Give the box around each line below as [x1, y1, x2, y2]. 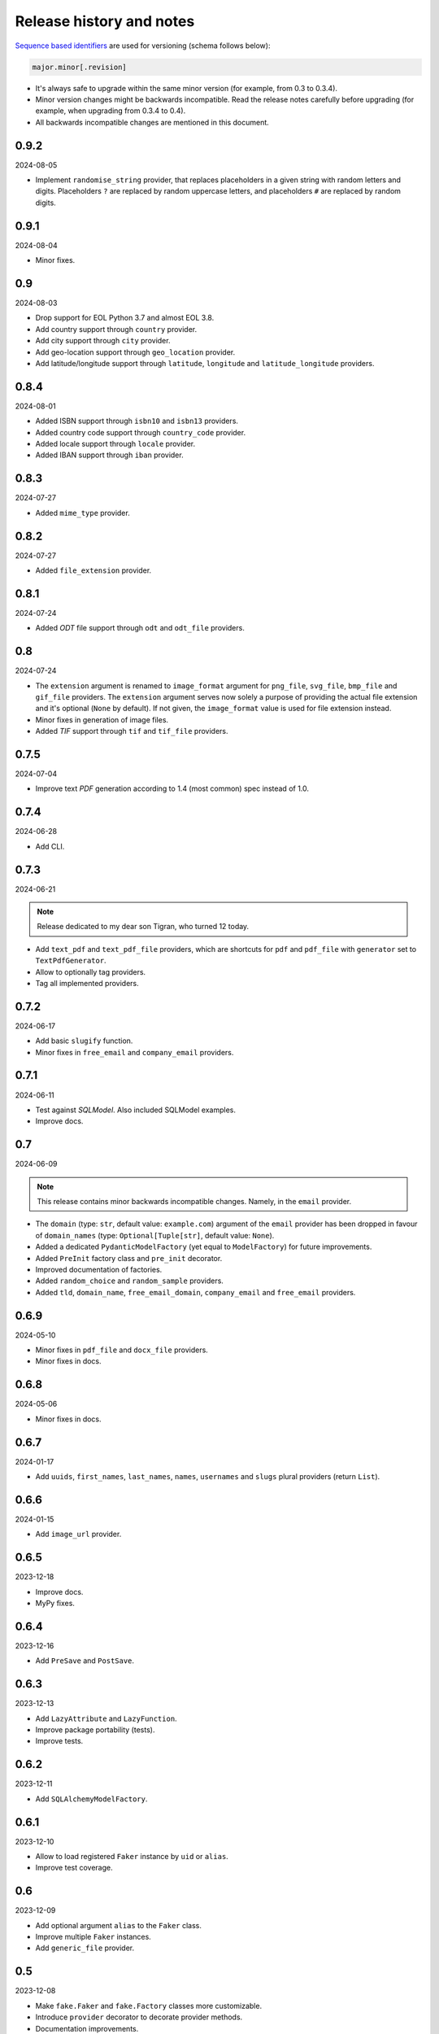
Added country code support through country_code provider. [35, 427, 246, 437]
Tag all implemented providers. [35, 978, 139, 988]
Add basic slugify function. [35, 1036, 133, 1045]
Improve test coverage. [35, 1863, 113, 1873]
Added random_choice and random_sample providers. [35, 1276, 224, 1285]
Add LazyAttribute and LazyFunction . [35, 1713, 178, 1723]
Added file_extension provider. [35, 565, 152, 575]
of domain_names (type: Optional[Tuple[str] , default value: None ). [35, 1230, 275, 1240]
